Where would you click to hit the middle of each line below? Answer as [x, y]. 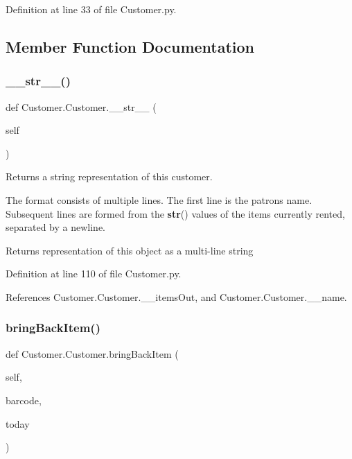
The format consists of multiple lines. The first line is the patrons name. [159, 199]
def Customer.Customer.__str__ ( [81, 106]
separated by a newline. [56, 227]
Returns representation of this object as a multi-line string [130, 250]
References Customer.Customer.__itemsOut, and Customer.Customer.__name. [176, 296]
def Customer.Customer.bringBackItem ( [92, 353]
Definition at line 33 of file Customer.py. [91, 9]
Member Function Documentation [130, 46]
